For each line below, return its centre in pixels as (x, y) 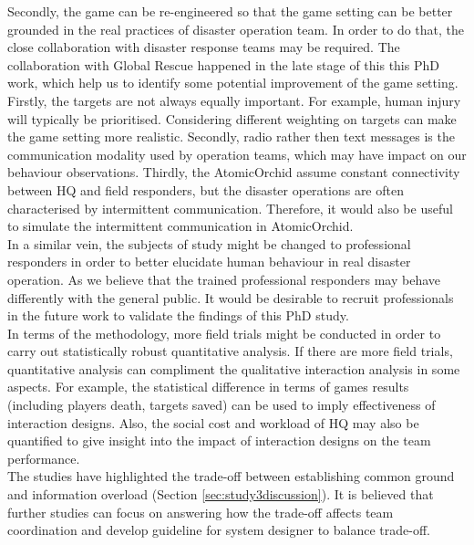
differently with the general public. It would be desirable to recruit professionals (231, 297)
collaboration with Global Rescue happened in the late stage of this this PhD (223, 64)
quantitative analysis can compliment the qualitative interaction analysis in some (234, 368)
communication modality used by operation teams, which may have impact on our (237, 154)
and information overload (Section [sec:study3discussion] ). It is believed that (221, 494)
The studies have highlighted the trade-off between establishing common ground (231, 476)
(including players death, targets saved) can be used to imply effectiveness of (222, 405)
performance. (44, 458)
